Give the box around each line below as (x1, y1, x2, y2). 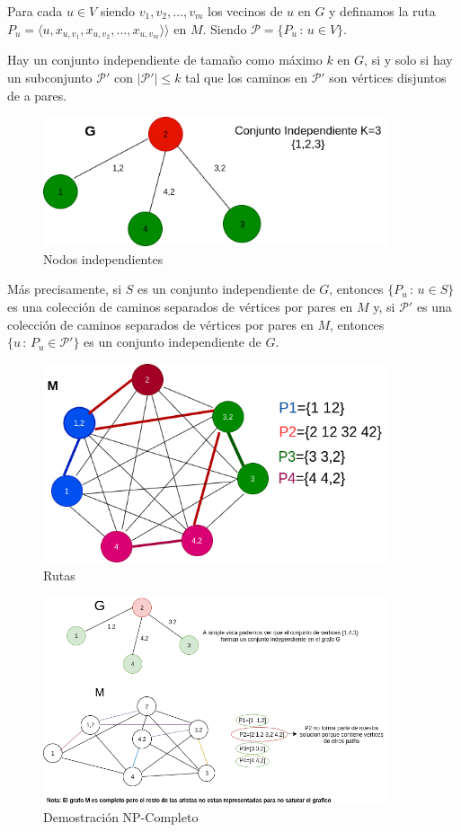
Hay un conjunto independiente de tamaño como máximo (7, 50, 323, 69)
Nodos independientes (43, 249, 164, 268)
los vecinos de (208, 2, 283, 20)
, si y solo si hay (364, 50, 453, 69)
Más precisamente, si (7, 279, 122, 298)
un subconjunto (7, 68, 93, 87)
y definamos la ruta (329, 2, 436, 20)
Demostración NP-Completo (43, 808, 199, 827)
